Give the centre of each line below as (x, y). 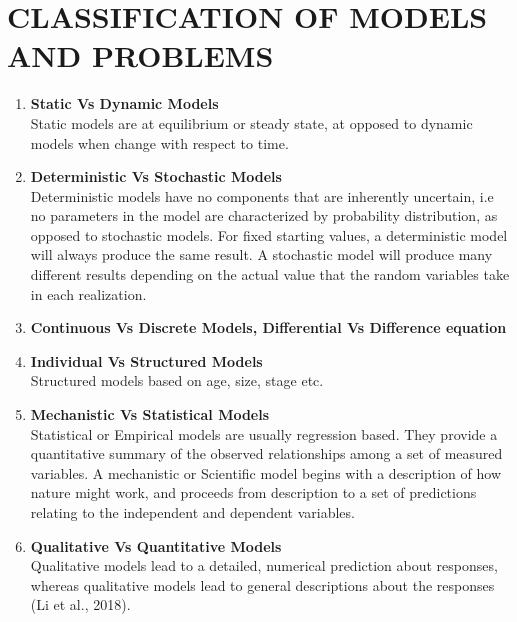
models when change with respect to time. (159, 142)
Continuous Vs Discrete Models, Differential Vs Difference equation (268, 327)
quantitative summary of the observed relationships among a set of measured (266, 453)
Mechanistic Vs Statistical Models (150, 414)
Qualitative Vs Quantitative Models (156, 545)
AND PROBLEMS (140, 55)
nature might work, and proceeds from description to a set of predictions (253, 492)
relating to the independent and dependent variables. (192, 512)
